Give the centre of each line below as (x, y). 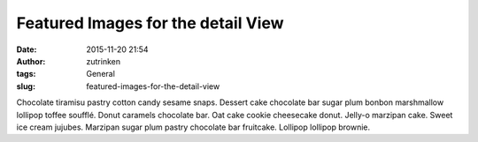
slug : (26, 86)
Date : (27, 49)
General (100, 74)
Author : (31, 61)
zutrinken (104, 61)
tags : (26, 74)
